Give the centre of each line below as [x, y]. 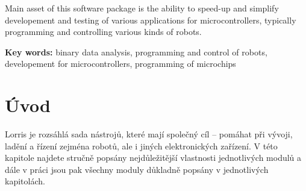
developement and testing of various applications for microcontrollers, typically [151, 20]
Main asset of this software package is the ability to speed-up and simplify [142, 8]
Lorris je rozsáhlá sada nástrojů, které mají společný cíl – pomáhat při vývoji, [149, 134]
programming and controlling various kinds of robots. [103, 32]
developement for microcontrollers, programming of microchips [120, 64]
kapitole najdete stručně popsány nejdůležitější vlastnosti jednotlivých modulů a [153, 158]
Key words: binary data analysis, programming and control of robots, [136, 52]
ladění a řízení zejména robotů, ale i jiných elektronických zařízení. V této [141, 146]
